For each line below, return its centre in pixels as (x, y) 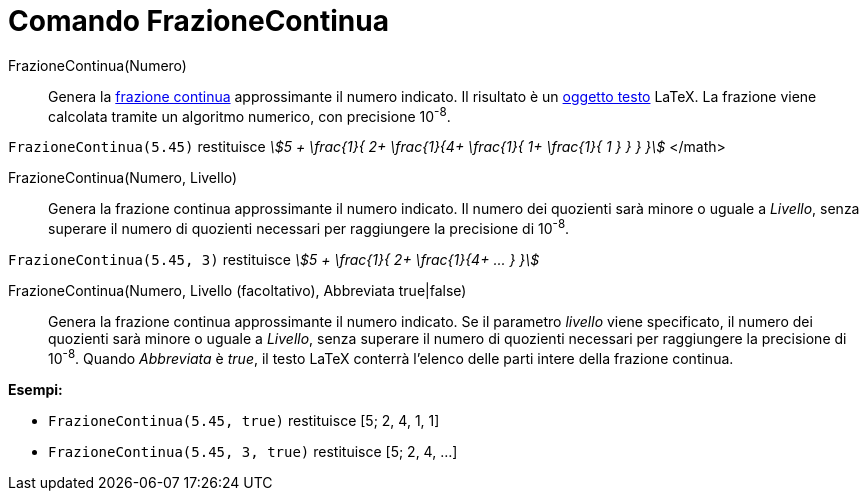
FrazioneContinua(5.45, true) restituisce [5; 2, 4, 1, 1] (244, 420)
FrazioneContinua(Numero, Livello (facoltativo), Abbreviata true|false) (237, 291)
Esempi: (35, 389)
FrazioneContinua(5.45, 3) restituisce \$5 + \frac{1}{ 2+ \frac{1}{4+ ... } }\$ (274, 260)
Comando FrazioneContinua (198, 21)
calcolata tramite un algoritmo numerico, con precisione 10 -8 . (249, 114)
